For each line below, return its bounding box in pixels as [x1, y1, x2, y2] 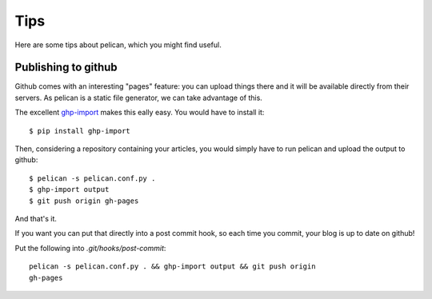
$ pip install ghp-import [29, 126, 131, 135]
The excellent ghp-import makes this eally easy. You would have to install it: [14, 108, 265, 118]
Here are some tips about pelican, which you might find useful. [14, 40, 222, 50]
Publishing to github [14, 61, 118, 74]
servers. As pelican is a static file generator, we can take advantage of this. [14, 93, 263, 102]
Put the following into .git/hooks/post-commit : [14, 243, 166, 253]
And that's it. [14, 213, 58, 223]
